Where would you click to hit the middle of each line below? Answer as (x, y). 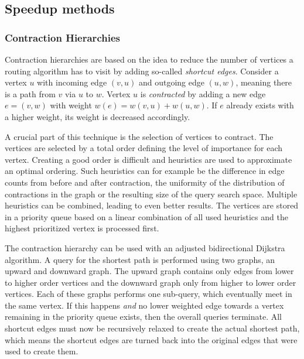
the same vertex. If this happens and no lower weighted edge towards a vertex (144, 305)
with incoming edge (72, 82)
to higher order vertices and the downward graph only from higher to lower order (151, 282)
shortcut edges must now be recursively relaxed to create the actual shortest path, (152, 328)
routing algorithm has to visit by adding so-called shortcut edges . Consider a (142, 71)
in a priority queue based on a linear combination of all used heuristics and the (146, 216)
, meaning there (264, 82)
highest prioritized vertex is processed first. (82, 228)
